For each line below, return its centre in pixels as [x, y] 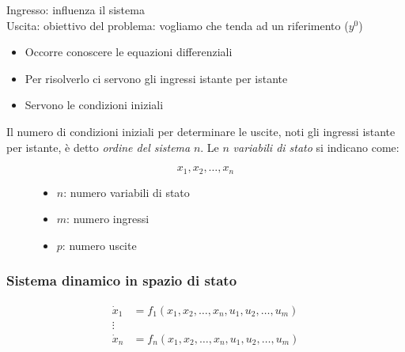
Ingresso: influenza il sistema [76, 9]
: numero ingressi [108, 219]
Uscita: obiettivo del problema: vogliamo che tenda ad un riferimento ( [178, 25]
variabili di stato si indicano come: [316, 147]
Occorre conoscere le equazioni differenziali [129, 52]
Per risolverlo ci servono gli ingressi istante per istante [156, 78]
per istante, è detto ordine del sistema [98, 147]
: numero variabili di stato [127, 192]
